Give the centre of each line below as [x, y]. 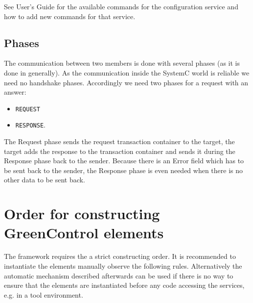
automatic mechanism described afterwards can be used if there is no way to [119, 275]
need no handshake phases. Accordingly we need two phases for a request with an [126, 82]
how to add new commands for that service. [70, 16]
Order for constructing [82, 214]
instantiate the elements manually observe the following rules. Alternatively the [123, 265]
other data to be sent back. [45, 180]
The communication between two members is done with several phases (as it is [122, 63]
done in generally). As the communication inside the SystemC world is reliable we [127, 72]
